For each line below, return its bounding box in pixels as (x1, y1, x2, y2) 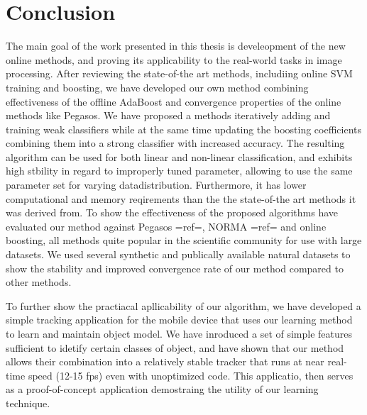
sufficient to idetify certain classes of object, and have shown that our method (6, 340, 344, 355)
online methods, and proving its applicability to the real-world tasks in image (6, 52, 342, 67)
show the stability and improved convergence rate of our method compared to (6, 260, 344, 275)
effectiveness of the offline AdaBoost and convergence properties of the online (6, 94, 341, 109)
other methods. (6, 275, 72, 289)
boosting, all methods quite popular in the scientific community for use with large (6, 233, 362, 248)
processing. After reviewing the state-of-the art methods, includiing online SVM (6, 66, 353, 81)
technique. (6, 395, 50, 410)
